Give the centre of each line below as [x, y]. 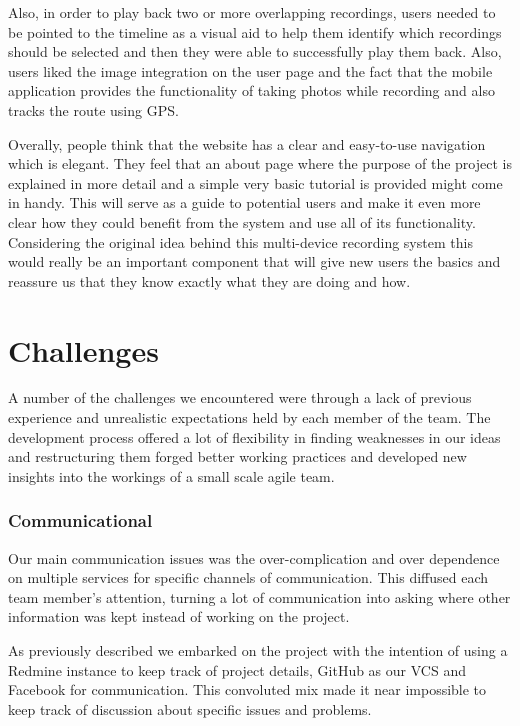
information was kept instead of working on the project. [179, 616]
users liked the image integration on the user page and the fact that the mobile [250, 70]
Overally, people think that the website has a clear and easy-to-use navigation [247, 143]
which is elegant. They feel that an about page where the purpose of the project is [260, 163]
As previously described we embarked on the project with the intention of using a [258, 650]
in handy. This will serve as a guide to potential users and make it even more [244, 202]
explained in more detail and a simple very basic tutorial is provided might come [255, 182]
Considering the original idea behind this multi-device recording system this [240, 241]
